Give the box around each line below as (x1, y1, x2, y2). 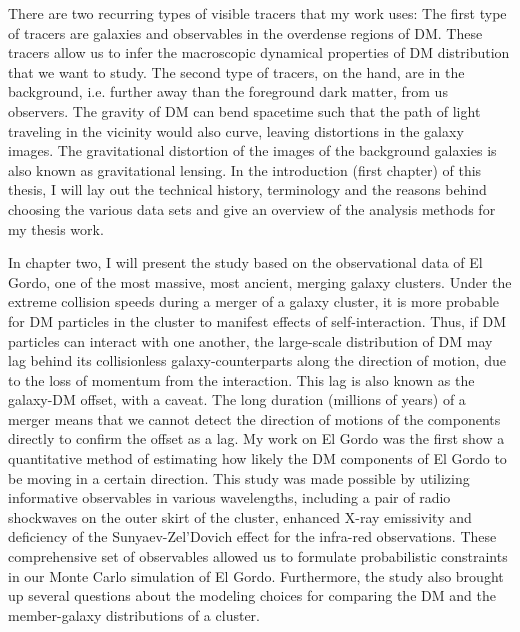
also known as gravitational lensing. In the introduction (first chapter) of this (8, 159, 482, 180)
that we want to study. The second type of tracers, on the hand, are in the (8, 61, 465, 82)
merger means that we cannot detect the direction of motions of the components (8, 408, 501, 429)
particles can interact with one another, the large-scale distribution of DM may (8, 330, 493, 351)
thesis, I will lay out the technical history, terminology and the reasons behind (8, 179, 487, 200)
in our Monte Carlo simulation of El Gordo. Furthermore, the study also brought (8, 565, 504, 586)
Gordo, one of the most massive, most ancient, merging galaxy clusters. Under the (8, 271, 512, 292)
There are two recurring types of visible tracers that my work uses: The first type (8, 3, 507, 23)
